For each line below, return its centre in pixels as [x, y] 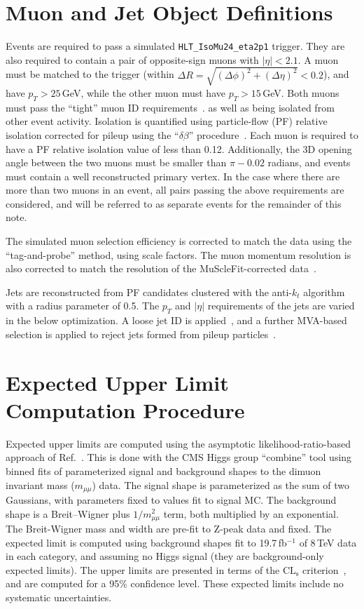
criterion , [324, 569]
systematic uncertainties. [59, 597]
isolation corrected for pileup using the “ [92, 134]
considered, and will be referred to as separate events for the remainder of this [174, 203]
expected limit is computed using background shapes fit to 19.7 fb [146, 542]
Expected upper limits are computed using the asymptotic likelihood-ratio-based [178, 443]
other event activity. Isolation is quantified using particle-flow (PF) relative [167, 121]
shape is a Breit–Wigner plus [68, 513]
